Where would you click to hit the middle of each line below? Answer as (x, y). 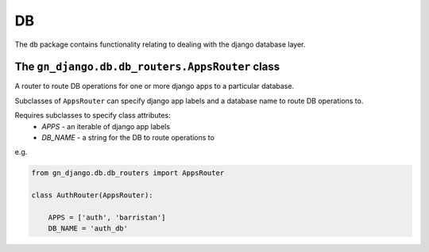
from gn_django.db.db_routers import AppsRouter (128, 173)
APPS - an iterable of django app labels (106, 126)
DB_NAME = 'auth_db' (88, 229)
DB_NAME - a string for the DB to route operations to (128, 138)
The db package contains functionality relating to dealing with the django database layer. (160, 44)
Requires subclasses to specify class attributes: (93, 116)
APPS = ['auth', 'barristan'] (107, 217)
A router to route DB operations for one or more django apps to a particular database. (154, 86)
